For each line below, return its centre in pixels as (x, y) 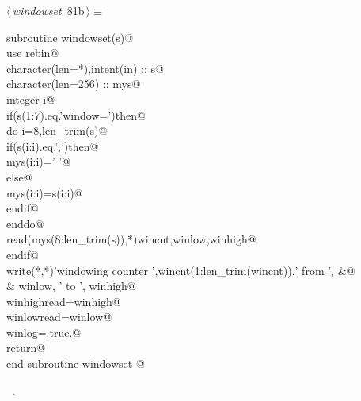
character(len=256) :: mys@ (74, 84)
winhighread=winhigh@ (64, 301)
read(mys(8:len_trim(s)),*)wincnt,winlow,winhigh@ (131, 239)
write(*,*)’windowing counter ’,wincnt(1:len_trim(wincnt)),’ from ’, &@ (181, 270)
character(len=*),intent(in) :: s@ (85, 68)
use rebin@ (33, 53)
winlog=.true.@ (44, 332)
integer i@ (31, 99)
